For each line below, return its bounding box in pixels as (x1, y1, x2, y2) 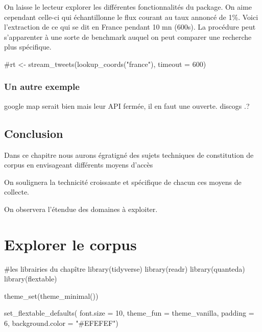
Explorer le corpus (4, 233, 137, 254)
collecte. (4, 186, 29, 197)
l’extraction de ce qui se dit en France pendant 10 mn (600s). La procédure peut (4, 21, 256, 32)
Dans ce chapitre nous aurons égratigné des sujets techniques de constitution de (4, 149, 254, 160)
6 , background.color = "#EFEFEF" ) (4, 318, 118, 328)
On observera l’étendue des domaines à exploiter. (4, 203, 158, 214)
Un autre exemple (4, 80, 80, 93)
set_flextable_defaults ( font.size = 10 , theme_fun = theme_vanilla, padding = (4, 307, 254, 318)
